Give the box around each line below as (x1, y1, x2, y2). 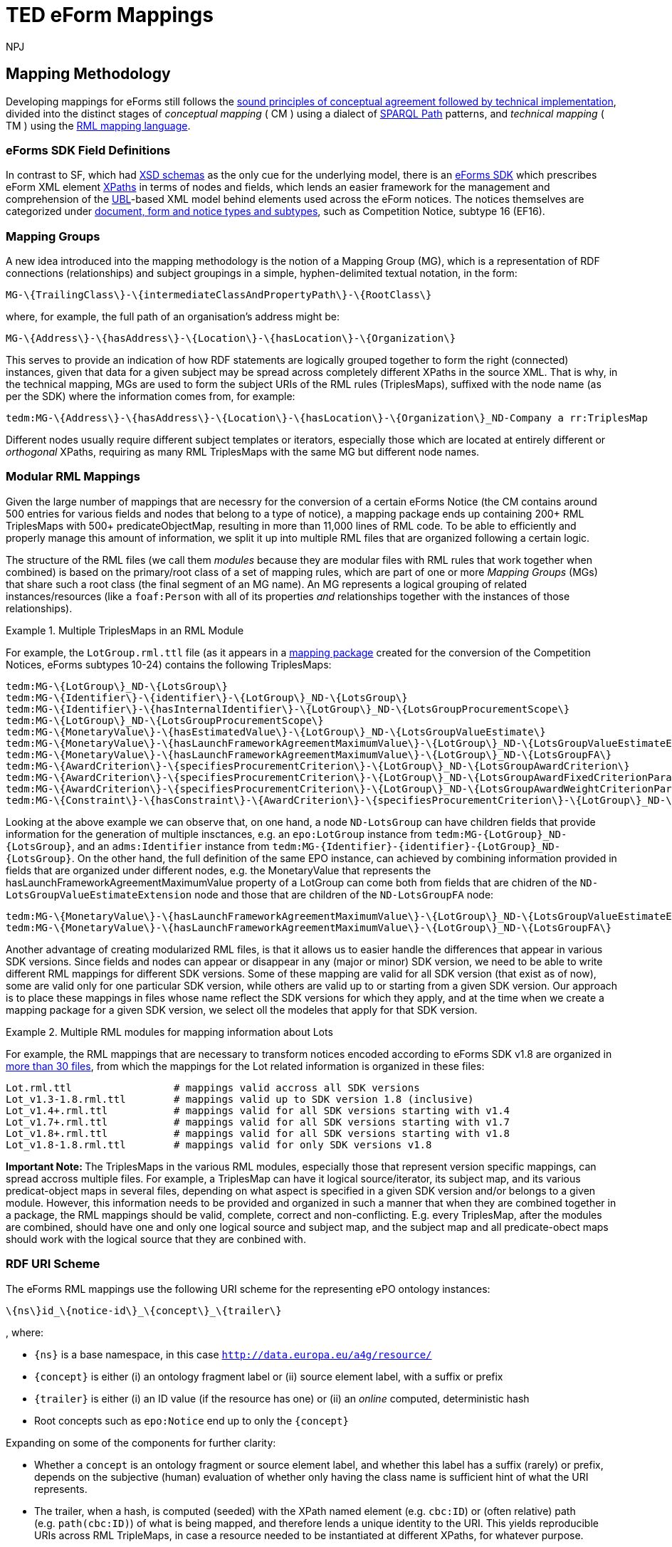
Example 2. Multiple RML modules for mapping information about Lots (6, 1025, 333, 1038)
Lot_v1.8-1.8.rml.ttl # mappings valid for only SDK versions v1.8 (6, 1138, 432, 1150)
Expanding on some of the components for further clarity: (6, 1436, 276, 1449)
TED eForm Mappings (6, 3, 214, 27)
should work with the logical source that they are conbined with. (6, 1232, 306, 1245)
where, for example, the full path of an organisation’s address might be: (6, 310, 340, 323)
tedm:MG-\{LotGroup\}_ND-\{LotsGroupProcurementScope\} (6, 714, 324, 726)
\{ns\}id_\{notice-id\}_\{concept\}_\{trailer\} (6, 1304, 282, 1316)
